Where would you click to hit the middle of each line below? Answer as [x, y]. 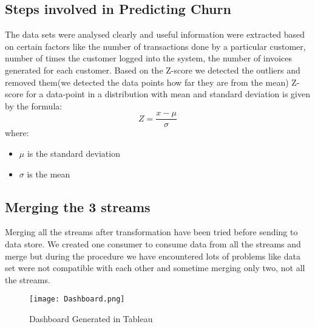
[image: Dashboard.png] [77, 299]
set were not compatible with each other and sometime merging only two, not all [155, 268]
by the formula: [34, 105]
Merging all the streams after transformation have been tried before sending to [151, 232]
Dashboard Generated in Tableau [91, 319]
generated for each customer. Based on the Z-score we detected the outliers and [153, 70]
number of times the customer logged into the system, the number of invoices [148, 58]
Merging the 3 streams [78, 206]
